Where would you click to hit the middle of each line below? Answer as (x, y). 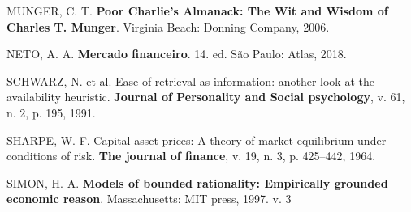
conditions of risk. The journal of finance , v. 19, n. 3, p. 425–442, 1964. (191, 156)
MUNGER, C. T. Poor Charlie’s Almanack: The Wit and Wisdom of (197, 11)
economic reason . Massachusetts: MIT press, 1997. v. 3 (149, 199)
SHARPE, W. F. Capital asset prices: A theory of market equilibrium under (197, 140)
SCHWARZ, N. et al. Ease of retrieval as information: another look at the (190, 81)
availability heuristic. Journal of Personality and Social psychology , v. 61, (206, 97)
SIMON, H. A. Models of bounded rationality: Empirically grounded (197, 182)
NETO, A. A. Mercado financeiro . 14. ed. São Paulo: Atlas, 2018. (177, 54)
